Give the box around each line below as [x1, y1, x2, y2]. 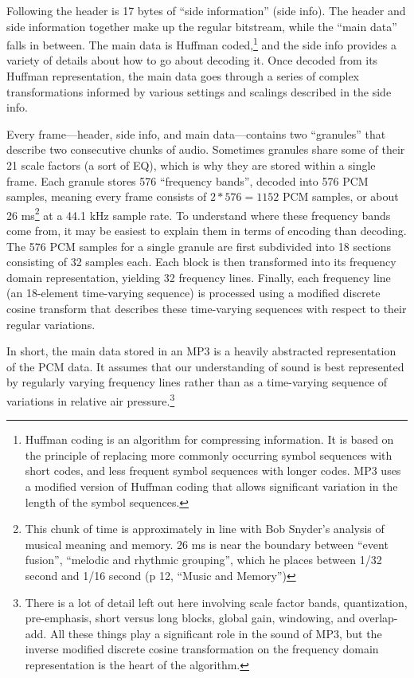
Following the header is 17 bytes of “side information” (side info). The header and [6, 2, 406, 18]
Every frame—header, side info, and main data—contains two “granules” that [6, 125, 386, 142]
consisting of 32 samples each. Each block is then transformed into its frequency [6, 253, 396, 270]
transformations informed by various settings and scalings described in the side [6, 83, 392, 100]
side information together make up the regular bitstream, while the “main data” [6, 18, 397, 34]
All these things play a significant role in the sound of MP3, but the [49, 625, 382, 641]
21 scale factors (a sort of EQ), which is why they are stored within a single [6, 157, 376, 173]
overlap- [358, 609, 398, 626]
